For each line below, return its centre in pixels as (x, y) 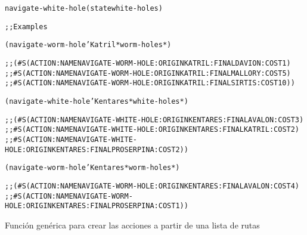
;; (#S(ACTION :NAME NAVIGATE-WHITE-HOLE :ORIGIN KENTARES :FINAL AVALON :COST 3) (154, 120)
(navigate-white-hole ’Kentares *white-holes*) (97, 101)
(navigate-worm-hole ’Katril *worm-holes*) (88, 45)
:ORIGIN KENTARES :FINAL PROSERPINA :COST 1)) (105, 206)
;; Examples (26, 27)
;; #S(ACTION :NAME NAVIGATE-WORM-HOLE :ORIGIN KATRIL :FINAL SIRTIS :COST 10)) (150, 83)
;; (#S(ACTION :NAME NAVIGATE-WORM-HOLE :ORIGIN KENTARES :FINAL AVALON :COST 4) (152, 186)
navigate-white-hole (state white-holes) (84, 8)
